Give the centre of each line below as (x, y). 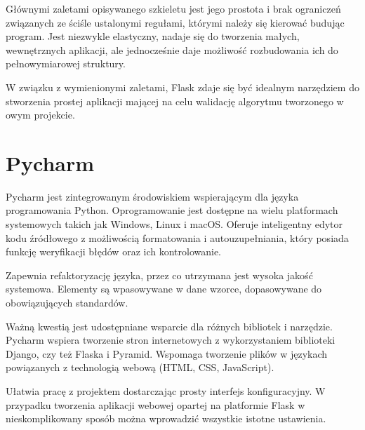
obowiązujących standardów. (67, 303)
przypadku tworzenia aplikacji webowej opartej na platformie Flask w (155, 404)
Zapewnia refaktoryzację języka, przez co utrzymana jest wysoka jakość (159, 275)
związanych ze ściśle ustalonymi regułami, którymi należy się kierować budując (175, 22)
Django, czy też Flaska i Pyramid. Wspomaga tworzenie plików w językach (167, 353)
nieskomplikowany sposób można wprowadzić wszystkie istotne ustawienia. (166, 418)
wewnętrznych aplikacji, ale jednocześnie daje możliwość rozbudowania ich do (172, 49)
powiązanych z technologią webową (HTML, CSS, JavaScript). (140, 367)
